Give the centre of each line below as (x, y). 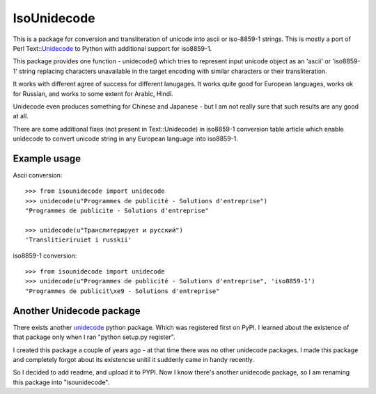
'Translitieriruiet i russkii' (79, 240)
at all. (21, 116)
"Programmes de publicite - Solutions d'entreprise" (117, 211)
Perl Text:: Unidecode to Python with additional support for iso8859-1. (112, 48)
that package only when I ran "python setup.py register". (94, 337)
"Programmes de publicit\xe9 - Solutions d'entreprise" (123, 291)
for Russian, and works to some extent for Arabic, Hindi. (93, 93)
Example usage (47, 158)
